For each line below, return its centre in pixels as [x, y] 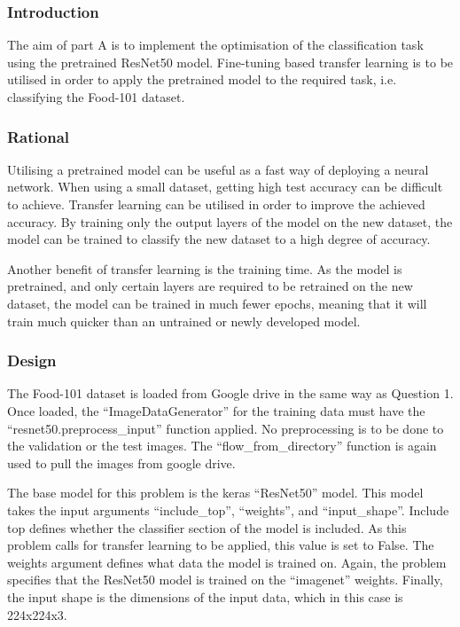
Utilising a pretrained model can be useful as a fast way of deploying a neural [218, 169]
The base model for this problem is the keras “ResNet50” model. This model [215, 493]
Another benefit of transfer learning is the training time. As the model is [205, 268]
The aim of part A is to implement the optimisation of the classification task [215, 45]
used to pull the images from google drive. [121, 462]
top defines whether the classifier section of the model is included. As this [207, 527]
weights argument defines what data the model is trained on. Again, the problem [227, 562]
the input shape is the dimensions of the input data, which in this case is [205, 596]
